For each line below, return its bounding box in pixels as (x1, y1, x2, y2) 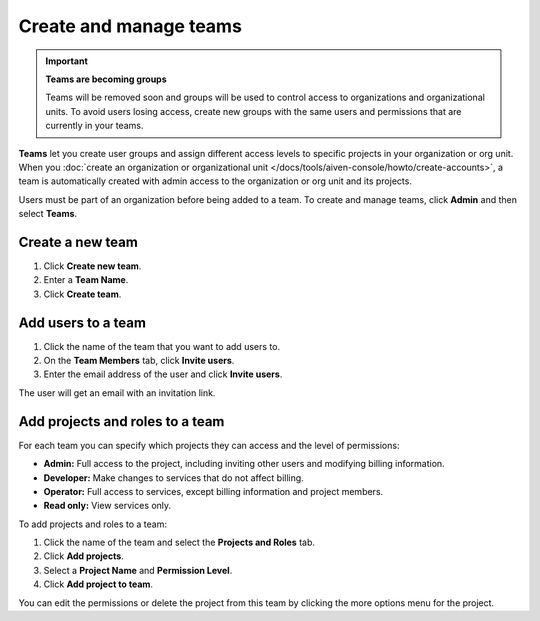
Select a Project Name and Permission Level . (43, 564, 233, 576)
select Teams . (18, 208, 78, 220)
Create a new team (18, 233, 139, 250)
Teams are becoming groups (45, 73, 167, 85)
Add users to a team (18, 314, 147, 331)
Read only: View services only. (43, 500, 172, 512)
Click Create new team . (43, 260, 142, 272)
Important (45, 55, 89, 67)
